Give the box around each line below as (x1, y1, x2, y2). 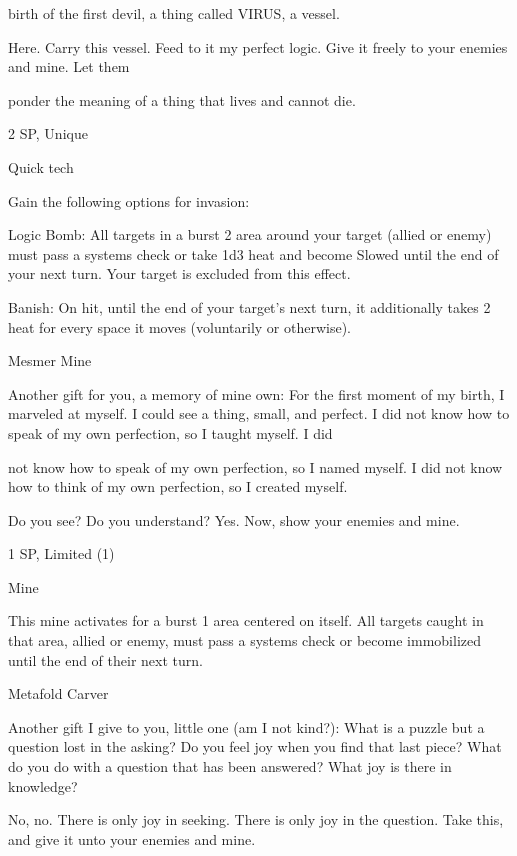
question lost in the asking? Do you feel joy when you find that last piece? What (8, 736, 502, 757)
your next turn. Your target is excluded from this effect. (8, 263, 351, 284)
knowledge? (8, 775, 78, 796)
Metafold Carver (8, 683, 109, 704)
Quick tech (8, 156, 74, 177)
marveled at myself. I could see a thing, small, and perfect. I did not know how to (8, 403, 510, 424)
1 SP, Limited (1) (8, 543, 115, 564)
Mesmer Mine (8, 350, 92, 371)
